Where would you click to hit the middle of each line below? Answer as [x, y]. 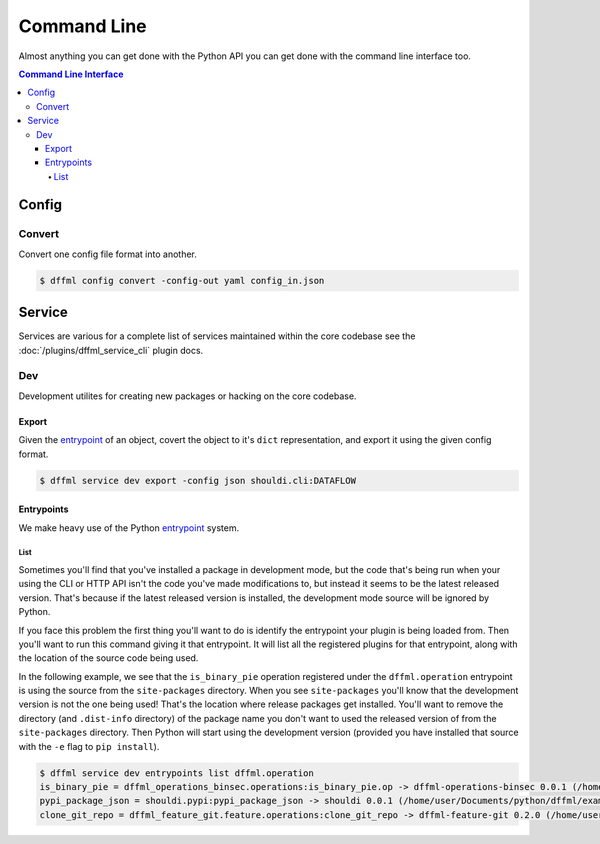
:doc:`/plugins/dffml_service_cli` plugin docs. [111, 350]
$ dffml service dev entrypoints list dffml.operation [176, 773]
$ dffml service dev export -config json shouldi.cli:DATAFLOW [198, 480]
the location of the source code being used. [108, 658]
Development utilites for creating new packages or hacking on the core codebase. [187, 396]
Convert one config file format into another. [107, 254]
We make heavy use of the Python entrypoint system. [129, 527]
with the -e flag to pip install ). [89, 746]
